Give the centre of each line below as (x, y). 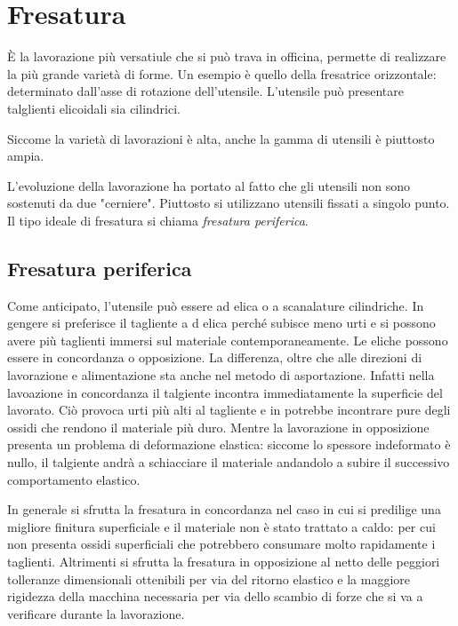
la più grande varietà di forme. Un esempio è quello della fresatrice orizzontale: (222, 73)
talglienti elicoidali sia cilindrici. (94, 108)
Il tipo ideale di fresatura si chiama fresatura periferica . (158, 220)
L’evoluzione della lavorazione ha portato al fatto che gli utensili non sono (209, 185)
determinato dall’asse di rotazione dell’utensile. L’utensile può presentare (206, 91)
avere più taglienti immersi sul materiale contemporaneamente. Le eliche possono (228, 340)
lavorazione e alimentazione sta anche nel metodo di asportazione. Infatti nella (221, 375)
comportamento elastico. (74, 479)
